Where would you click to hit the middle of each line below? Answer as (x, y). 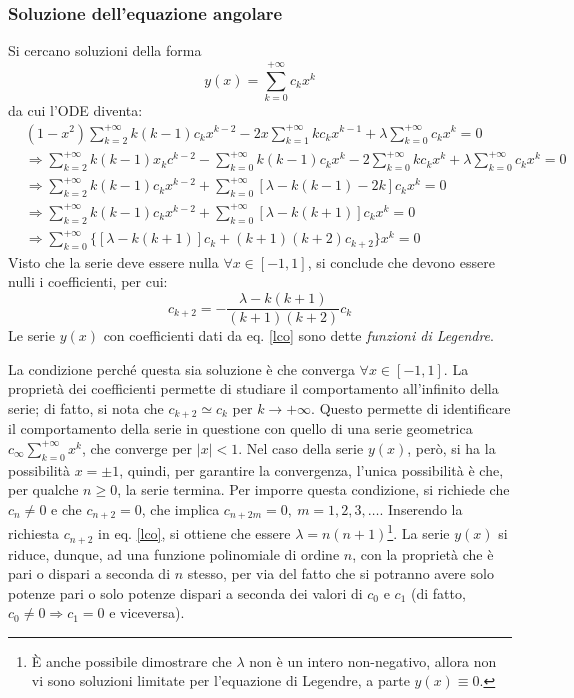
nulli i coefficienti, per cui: (88, 281)
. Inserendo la (421, 508)
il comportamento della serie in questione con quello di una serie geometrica (240, 428)
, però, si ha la (451, 447)
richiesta (34, 533)
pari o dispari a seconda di (89, 573)
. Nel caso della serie (301, 447)
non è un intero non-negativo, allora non (373, 660)
